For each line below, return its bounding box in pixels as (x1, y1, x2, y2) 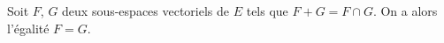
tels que (246, 2, 288, 19)
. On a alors (372, 2, 438, 19)
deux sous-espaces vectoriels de (62, 2, 230, 19)
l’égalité (7, 18, 50, 37)
